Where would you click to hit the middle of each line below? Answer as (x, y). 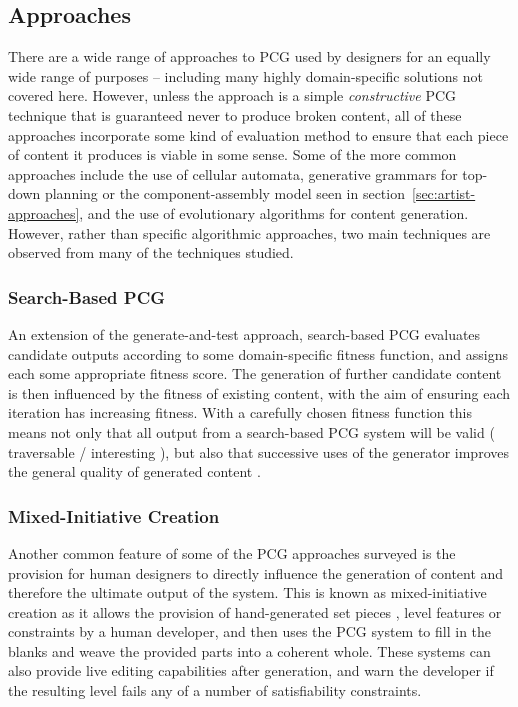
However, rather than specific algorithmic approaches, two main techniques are (249, 232)
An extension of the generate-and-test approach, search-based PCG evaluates (244, 333)
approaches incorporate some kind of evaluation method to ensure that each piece (258, 134)
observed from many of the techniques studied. (151, 252)
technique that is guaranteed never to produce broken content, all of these (235, 114)
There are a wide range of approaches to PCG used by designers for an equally (249, 56)
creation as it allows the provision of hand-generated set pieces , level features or (255, 611)
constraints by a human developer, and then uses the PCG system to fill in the (250, 631)
